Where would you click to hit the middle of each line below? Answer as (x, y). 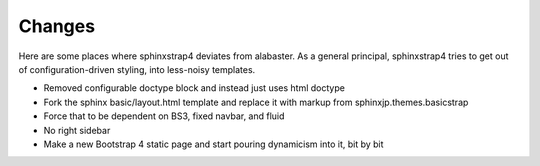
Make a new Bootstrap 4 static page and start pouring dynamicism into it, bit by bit (213, 144)
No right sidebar (77, 130)
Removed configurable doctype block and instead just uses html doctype (194, 88)
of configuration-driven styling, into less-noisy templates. (137, 69)
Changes (56, 26)
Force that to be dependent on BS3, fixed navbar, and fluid (164, 116)
